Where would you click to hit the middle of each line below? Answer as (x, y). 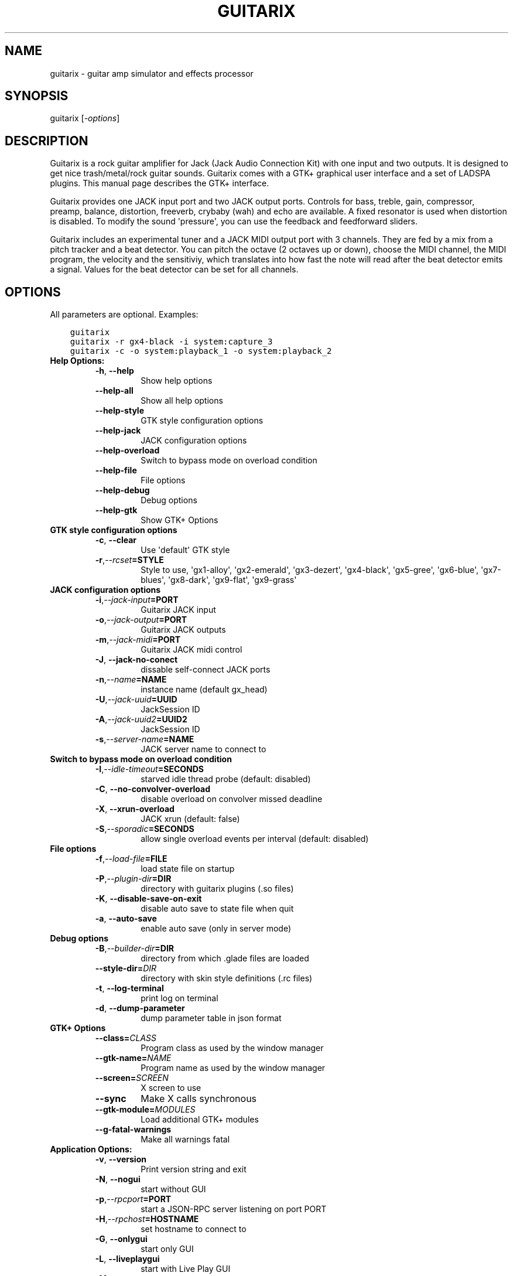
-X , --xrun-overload (135, 809)
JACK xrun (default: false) (190, 819)
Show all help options (182, 401)
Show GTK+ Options (179, 520)
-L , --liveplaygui (127, 1259)
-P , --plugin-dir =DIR (133, 879)
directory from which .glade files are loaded (225, 958)
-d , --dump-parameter (140, 1008)
